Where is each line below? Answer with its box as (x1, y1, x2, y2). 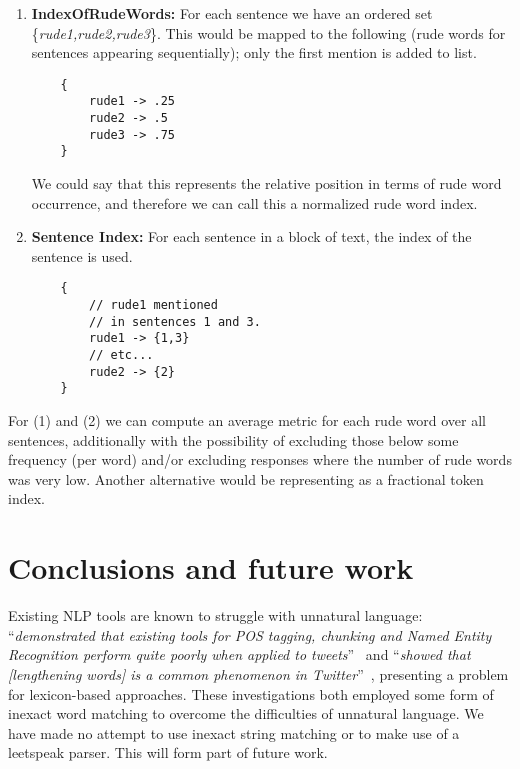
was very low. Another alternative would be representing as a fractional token (8, 468, 484, 489)
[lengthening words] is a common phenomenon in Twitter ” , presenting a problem (8, 663, 509, 684)
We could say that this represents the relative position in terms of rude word (31, 173, 502, 194)
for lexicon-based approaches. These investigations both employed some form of (8, 683, 494, 704)
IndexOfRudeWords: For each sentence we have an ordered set (31, 3, 433, 23)
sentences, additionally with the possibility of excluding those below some (8, 429, 459, 450)
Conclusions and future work (8, 547, 414, 588)
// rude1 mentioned (89, 298, 218, 313)
